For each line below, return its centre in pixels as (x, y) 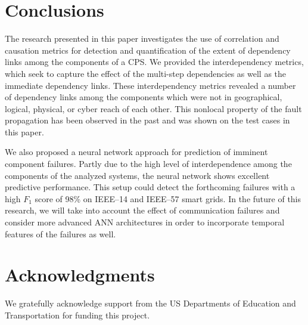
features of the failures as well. (60, 233)
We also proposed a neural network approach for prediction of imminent (136, 152)
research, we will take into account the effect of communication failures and (142, 210)
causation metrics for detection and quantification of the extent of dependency (148, 50)
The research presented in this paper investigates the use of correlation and (142, 38)
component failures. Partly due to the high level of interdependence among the (148, 164)
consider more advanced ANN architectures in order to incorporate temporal (145, 222)
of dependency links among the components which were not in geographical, (144, 97)
